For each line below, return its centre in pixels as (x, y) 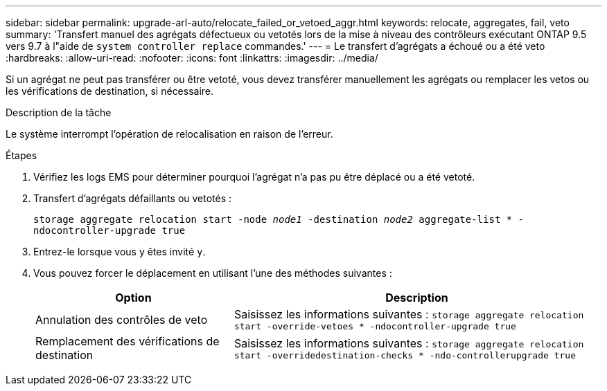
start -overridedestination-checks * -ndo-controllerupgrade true (405, 355)
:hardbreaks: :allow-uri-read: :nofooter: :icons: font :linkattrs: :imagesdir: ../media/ (192, 58)
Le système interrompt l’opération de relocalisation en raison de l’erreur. (169, 134)
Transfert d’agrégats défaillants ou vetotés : (133, 198)
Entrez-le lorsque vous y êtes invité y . (120, 252)
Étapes (21, 155)
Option (133, 298)
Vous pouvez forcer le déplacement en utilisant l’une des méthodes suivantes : (213, 273)
